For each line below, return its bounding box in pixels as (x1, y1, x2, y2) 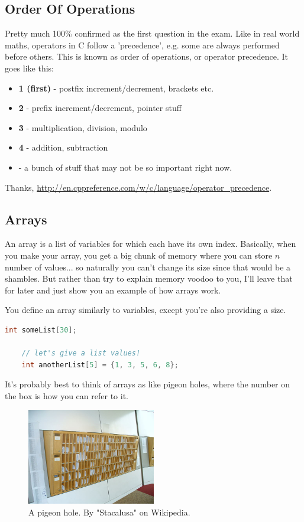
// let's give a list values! (21, 349, 141, 358)
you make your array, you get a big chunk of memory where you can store (5, 249, 273, 261)
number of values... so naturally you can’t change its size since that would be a (5, 260, 291, 273)
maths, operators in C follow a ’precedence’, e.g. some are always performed (5, 38, 280, 51)
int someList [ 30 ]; (5, 325, 77, 334)
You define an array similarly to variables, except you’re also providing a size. (5, 304, 286, 316)
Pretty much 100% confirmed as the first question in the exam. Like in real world (5, 27, 300, 40)
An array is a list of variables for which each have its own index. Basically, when (5, 237, 296, 250)
